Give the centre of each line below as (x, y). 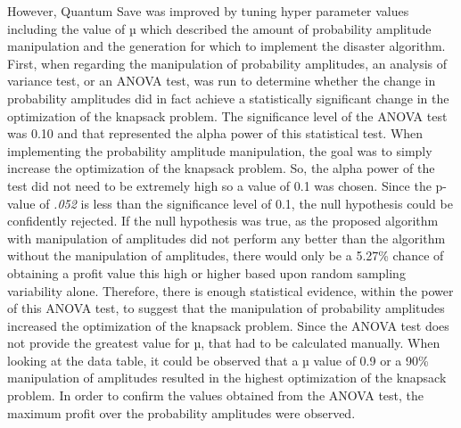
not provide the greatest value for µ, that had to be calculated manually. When (224, 343)
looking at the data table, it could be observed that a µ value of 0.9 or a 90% (218, 360)
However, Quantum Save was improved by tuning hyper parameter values (208, 11)
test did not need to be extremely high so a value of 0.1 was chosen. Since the (219, 185)
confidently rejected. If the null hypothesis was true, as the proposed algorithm (223, 221)
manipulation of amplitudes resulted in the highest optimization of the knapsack (227, 378)
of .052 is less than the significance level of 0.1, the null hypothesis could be (246, 203)
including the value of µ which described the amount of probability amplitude (219, 28)
